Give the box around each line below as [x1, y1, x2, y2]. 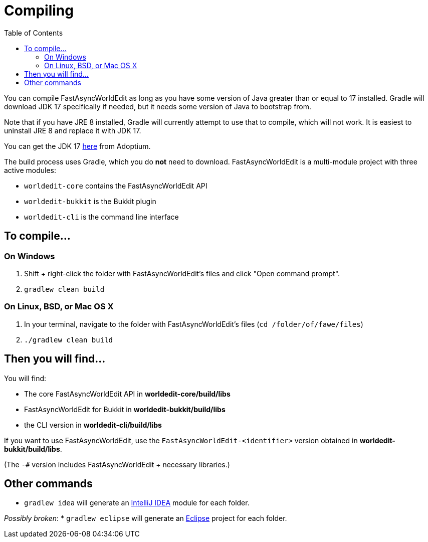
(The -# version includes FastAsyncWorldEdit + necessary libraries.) [4, 460, 230, 469]
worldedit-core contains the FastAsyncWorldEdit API [24, 181, 207, 190]
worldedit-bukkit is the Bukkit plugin [24, 197, 156, 206]
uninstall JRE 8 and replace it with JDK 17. [4, 126, 141, 135]
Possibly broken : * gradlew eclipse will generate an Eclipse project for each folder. [4, 514, 287, 523]
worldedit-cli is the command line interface [24, 212, 179, 221]
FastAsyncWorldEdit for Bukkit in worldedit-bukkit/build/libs [24, 405, 226, 414]
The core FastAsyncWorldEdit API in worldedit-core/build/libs [24, 389, 231, 398]
